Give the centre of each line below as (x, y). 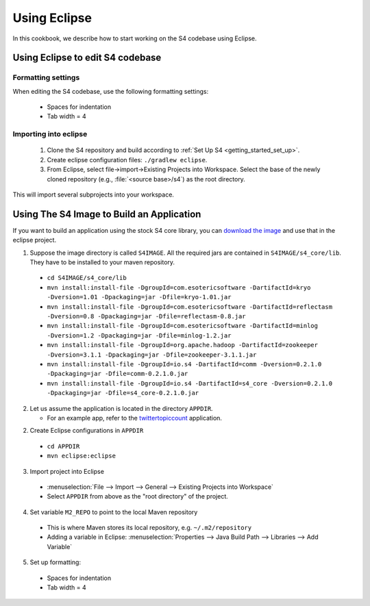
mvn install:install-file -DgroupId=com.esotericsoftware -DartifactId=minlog (183, 326)
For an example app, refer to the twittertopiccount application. (135, 418)
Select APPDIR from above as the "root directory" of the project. (138, 496)
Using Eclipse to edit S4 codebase (87, 58)
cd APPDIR (63, 446)
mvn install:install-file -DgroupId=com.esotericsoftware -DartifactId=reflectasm (189, 307)
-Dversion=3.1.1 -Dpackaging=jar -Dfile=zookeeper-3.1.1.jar (152, 355)
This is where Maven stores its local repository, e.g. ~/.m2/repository (149, 528)
